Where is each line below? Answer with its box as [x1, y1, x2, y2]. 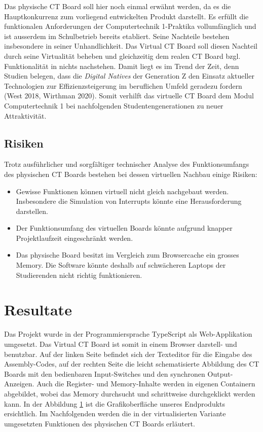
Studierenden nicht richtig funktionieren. [16, 269, 142, 280]
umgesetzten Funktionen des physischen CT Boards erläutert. [4, 418, 195, 428]
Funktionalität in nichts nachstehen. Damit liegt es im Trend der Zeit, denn [4, 60, 239, 71]
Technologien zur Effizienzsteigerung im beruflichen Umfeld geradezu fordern [4, 80, 242, 91]
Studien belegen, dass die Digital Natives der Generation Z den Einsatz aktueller [4, 70, 254, 81]
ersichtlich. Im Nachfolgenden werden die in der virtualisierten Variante [4, 408, 226, 419]
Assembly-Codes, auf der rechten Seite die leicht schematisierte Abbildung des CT [4, 358, 259, 369]
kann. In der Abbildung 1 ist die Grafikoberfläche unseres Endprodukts [4, 398, 226, 409]
